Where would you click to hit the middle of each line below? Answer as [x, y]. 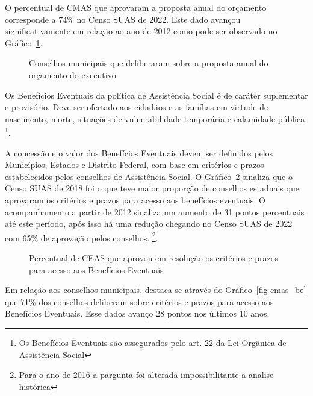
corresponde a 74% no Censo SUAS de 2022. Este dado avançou [123, 19]
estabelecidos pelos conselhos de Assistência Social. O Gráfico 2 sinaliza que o [149, 176]
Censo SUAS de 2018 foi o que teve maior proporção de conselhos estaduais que [152, 188]
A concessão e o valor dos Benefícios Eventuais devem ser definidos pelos [139, 153]
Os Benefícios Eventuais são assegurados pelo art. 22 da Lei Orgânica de [153, 342]
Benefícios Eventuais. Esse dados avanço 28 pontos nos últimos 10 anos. [137, 313]
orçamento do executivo [73, 74]
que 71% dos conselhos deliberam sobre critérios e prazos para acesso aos [139, 301]
